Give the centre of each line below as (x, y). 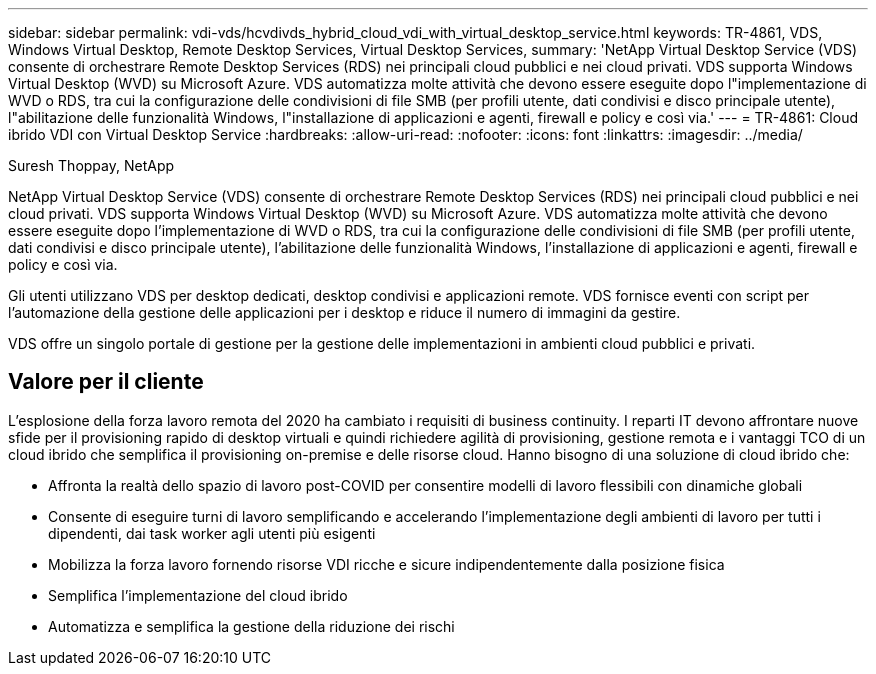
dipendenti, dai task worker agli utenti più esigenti (212, 533)
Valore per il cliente (106, 382)
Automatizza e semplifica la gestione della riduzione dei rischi (251, 626)
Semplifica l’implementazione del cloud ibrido (198, 595)
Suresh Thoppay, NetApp (91, 165)
